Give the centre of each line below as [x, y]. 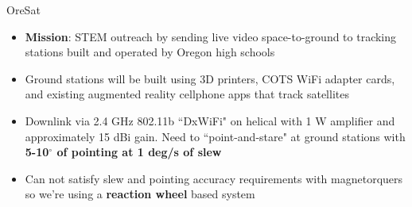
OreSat [23, 10]
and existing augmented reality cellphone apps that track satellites [187, 94]
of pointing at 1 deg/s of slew [139, 152]
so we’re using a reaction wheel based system [140, 194]
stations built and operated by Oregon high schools [150, 52]
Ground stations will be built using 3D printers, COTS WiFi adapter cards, [210, 78]
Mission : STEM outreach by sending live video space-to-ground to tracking [211, 36]
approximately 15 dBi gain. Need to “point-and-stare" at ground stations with [215, 136]
